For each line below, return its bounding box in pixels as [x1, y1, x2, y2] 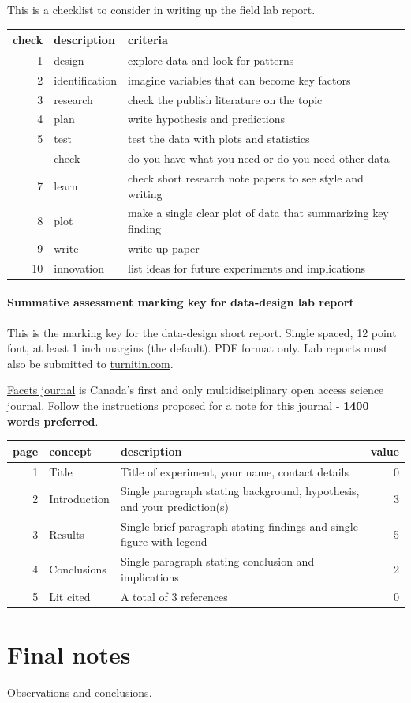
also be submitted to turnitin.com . [7, 355, 174, 371]
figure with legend [120, 533, 207, 550]
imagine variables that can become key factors [127, 71, 351, 88]
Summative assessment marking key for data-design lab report [7, 294, 354, 310]
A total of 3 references [120, 588, 228, 604]
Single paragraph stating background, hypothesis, [120, 483, 360, 499]
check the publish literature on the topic [127, 91, 323, 107]
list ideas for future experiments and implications [127, 259, 366, 276]
